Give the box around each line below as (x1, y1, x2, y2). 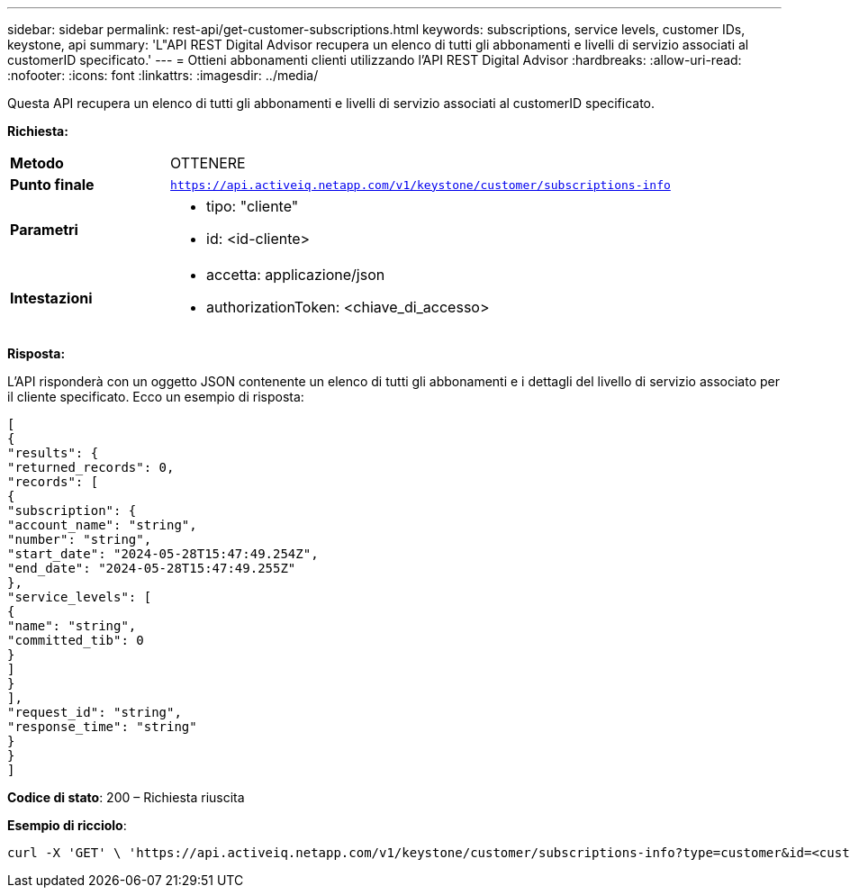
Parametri (10, 221, 78, 239)
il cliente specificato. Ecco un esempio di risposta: (7, 389, 304, 404)
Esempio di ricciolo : (7, 818, 127, 833)
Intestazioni (10, 289, 93, 307)
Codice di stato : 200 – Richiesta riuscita (7, 790, 245, 805)
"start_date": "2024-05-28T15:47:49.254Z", (7, 547, 319, 561)
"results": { (7, 446, 99, 460)
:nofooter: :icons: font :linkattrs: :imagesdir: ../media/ (7, 68, 319, 83)
